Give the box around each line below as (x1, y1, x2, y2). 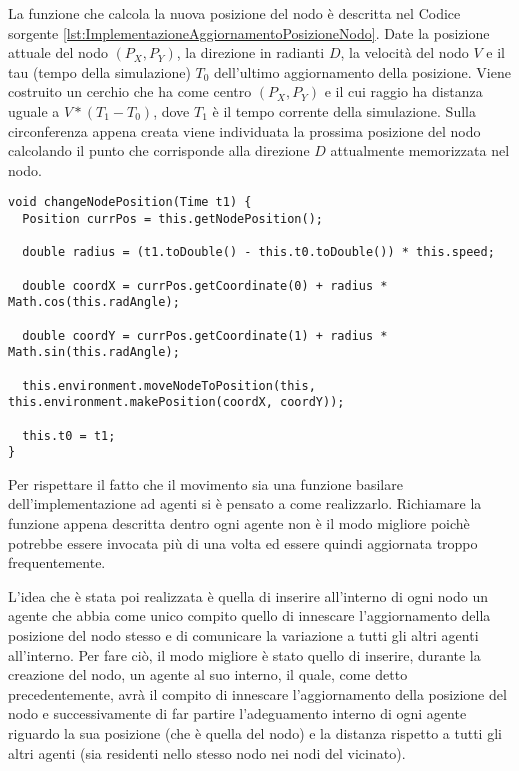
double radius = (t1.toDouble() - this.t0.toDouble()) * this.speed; (22, 245, 495, 260)
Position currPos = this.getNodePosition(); (22, 212, 323, 226)
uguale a (8, 100, 60, 121)
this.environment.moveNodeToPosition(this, (22, 378, 316, 393)
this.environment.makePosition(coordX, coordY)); (8, 395, 345, 410)
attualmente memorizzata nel (330, 140, 510, 161)
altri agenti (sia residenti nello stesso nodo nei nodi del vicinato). (8, 742, 406, 763)
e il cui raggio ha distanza (324, 81, 483, 102)
